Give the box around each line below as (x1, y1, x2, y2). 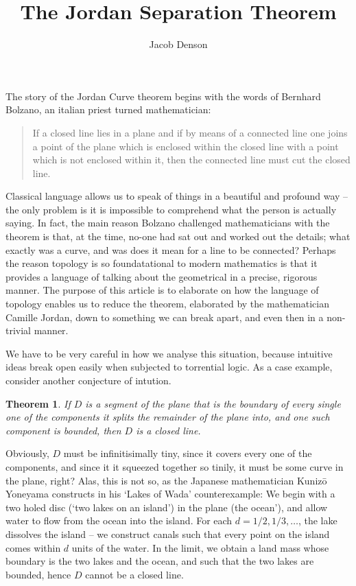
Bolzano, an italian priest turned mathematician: (5, 102, 211, 117)
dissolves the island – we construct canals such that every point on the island (5, 526, 330, 541)
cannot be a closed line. (85, 567, 184, 581)
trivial (5, 323, 32, 338)
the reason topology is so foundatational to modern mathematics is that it (5, 256, 318, 270)
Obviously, (5, 446, 49, 460)
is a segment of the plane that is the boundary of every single (85, 396, 341, 410)
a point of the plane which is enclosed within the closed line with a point (32, 139, 339, 153)
